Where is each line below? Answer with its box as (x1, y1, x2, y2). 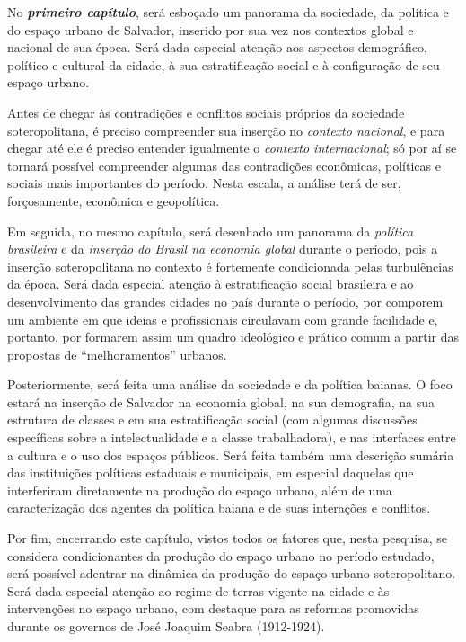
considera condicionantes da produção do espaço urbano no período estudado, (7, 546, 435, 565)
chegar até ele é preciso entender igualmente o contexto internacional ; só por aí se (7, 138, 457, 157)
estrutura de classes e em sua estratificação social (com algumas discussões (7, 410, 418, 429)
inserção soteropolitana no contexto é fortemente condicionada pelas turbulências (7, 256, 453, 275)
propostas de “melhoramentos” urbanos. (7, 344, 227, 363)
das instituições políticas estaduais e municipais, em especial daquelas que (7, 463, 414, 482)
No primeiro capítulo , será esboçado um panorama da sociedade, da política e (7, 3, 449, 21)
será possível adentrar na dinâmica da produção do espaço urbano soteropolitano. (7, 564, 456, 583)
